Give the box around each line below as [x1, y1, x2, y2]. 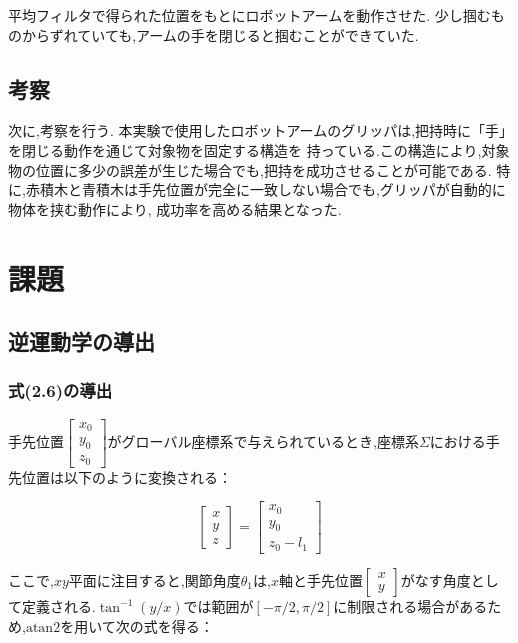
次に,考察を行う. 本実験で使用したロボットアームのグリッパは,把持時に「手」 [8, 120, 507, 141]
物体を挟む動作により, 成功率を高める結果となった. [8, 198, 342, 219]
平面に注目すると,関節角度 [68, 569, 241, 590]
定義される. [21, 595, 96, 616]
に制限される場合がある [333, 595, 488, 616]
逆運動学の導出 [8, 326, 155, 357]
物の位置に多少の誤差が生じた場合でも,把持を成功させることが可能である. [8, 159, 492, 180]
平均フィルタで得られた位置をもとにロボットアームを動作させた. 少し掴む [8, 5, 491, 25]
